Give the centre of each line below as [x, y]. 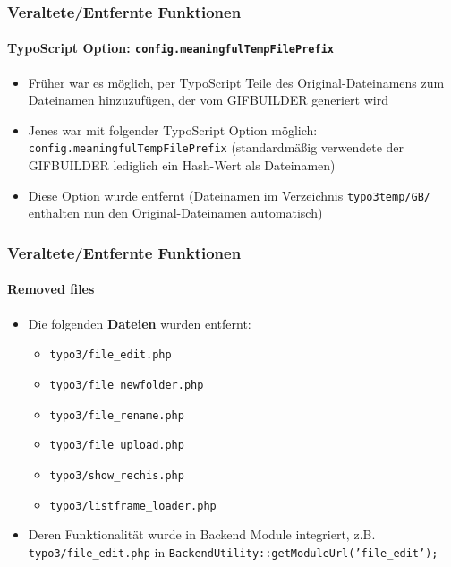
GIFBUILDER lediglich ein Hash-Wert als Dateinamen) [182, 165]
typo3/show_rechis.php [117, 475]
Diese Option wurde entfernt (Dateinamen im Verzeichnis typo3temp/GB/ [229, 195]
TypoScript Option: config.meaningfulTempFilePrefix [170, 48]
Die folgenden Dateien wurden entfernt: [140, 323]
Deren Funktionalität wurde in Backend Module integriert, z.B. [202, 534]
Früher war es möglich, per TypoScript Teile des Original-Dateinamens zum [236, 82]
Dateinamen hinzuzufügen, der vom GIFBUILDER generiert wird [208, 100]
